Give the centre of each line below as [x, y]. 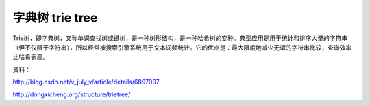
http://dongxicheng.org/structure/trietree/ [72, 94]
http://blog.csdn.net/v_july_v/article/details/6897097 [86, 82]
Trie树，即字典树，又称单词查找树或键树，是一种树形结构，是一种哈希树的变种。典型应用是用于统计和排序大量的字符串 [180, 38]
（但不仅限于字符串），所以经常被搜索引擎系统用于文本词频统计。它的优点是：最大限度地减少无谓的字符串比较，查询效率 [182, 47]
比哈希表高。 [31, 57]
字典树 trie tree [55, 18]
